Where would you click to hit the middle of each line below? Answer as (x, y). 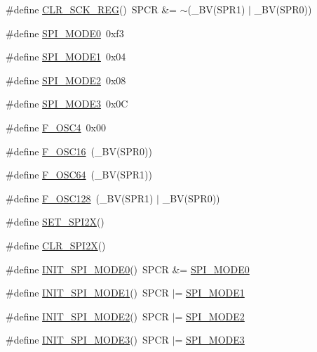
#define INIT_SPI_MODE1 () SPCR (87, 293)
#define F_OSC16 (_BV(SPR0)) (79, 151)
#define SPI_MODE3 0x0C (67, 104)
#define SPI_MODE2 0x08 (66, 80)
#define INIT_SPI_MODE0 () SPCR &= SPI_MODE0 (128, 269)
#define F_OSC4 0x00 (56, 127)
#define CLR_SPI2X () (56, 245)
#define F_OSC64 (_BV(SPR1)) (79, 175)
